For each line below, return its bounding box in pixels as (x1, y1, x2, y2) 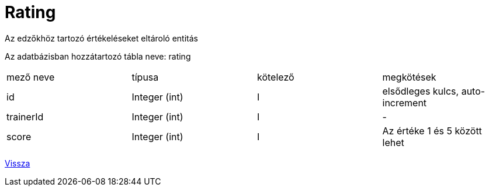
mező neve (6, 71, 55, 83)
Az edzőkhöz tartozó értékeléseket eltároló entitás (5, 33, 198, 43)
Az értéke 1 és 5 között (382, 124, 482, 137)
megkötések (382, 71, 436, 83)
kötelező (257, 71, 294, 83)
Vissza (5, 158, 30, 168)
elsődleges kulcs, (382, 85, 459, 97)
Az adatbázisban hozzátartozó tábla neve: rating (5, 51, 191, 61)
